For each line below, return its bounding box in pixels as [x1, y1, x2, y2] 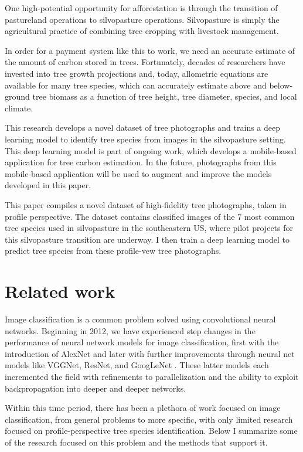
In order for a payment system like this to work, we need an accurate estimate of [5, 44, 295, 56]
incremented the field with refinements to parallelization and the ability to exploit [5, 370, 299, 382]
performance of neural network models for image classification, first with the [5, 336, 279, 348]
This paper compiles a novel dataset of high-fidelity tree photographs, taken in [5, 198, 287, 210]
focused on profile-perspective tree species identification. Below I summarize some [5, 424, 298, 437]
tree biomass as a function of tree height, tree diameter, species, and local [32, 90, 297, 103]
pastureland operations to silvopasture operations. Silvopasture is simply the [5, 13, 280, 25]
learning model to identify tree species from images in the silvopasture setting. [5, 132, 286, 145]
